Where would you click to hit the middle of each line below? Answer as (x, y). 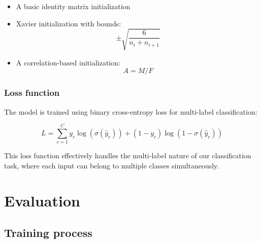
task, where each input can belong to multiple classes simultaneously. (112, 165)
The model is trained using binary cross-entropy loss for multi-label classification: (131, 111)
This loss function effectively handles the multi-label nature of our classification (128, 155)
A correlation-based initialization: (68, 62)
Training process (48, 233)
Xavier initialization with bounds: (69, 23)
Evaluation (42, 200)
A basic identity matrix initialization (73, 6)
